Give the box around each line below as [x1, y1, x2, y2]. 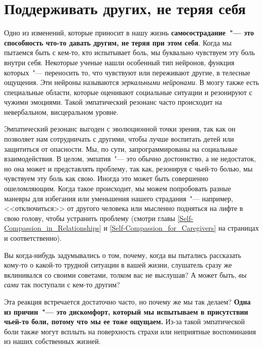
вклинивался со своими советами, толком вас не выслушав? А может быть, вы [4, 269, 247, 280]
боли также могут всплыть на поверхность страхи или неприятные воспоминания [4, 326, 256, 336]
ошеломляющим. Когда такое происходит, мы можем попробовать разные [4, 183, 231, 194]
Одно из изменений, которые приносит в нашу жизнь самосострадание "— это [4, 27, 254, 38]
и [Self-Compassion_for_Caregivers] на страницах [103, 223, 259, 233]
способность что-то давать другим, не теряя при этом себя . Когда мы [4, 37, 232, 48]
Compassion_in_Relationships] [4, 223, 101, 233]
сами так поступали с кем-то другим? [4, 279, 120, 290]
